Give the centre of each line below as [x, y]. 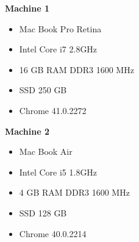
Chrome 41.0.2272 [53, 110]
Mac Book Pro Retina [60, 28]
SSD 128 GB [43, 212]
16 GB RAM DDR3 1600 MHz [77, 69]
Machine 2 [27, 131]
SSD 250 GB [43, 90]
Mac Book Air [46, 151]
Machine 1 [27, 8]
